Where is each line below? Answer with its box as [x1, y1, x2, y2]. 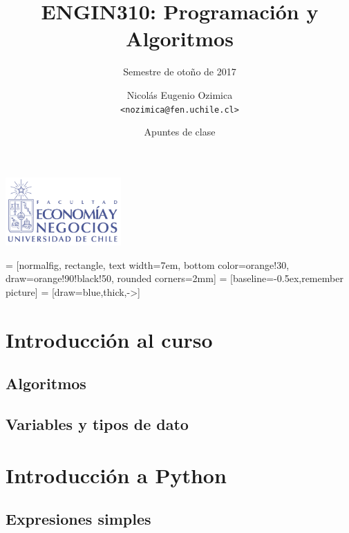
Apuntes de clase [144, 124, 216, 139]
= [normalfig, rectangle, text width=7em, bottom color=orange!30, [6, 257, 290, 272]
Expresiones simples [6, 508, 151, 530]
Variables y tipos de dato [6, 413, 189, 434]
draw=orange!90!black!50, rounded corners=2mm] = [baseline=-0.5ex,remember [6, 271, 343, 286]
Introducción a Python [6, 460, 227, 489]
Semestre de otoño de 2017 [123, 64, 236, 79]
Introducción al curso [6, 325, 213, 353]
